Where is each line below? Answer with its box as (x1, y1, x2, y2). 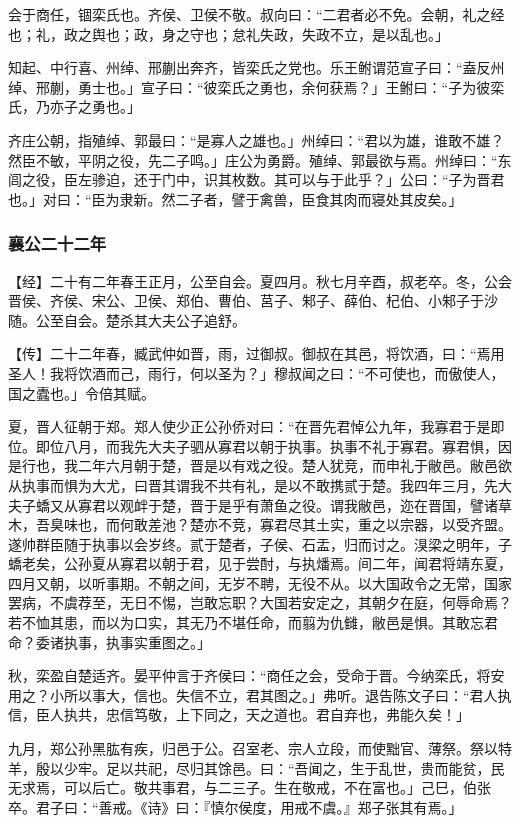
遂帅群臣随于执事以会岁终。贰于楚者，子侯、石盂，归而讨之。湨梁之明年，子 (8, 533, 512, 554)
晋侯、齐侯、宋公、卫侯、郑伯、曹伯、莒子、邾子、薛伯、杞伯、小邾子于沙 (8, 290, 498, 311)
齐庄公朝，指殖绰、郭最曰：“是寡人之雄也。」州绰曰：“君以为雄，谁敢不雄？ (8, 129, 505, 150)
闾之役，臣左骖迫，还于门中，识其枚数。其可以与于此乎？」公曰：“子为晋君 (8, 169, 505, 190)
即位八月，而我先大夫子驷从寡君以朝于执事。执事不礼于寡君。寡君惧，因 (35, 435, 512, 456)
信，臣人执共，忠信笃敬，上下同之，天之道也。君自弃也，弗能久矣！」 (8, 704, 470, 725)
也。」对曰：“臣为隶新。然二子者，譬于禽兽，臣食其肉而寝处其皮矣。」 (8, 188, 463, 209)
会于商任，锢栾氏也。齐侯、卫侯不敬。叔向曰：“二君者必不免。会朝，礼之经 (8, 4, 505, 24)
